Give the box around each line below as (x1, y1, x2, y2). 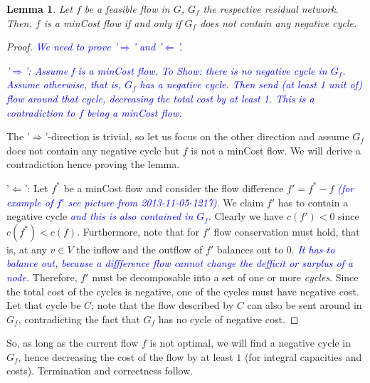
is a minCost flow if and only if (43, 15, 181, 30)
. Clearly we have (208, 209, 284, 224)
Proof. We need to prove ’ (6, 39, 117, 54)
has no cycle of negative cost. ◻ (158, 311, 299, 326)
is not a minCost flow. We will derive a (191, 142, 361, 157)
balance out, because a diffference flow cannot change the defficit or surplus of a (6, 256, 354, 271)
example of (6, 194, 53, 209)
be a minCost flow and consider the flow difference (63, 180, 284, 195)
